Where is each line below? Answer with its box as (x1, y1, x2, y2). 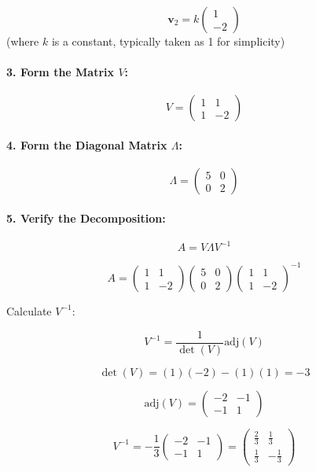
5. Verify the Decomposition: (6, 209, 166, 226)
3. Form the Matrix (6, 64, 115, 80)
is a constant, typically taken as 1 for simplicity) (51, 33, 285, 49)
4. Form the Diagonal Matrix (6, 136, 167, 153)
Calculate (6, 302, 52, 319)
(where (6, 33, 39, 49)
